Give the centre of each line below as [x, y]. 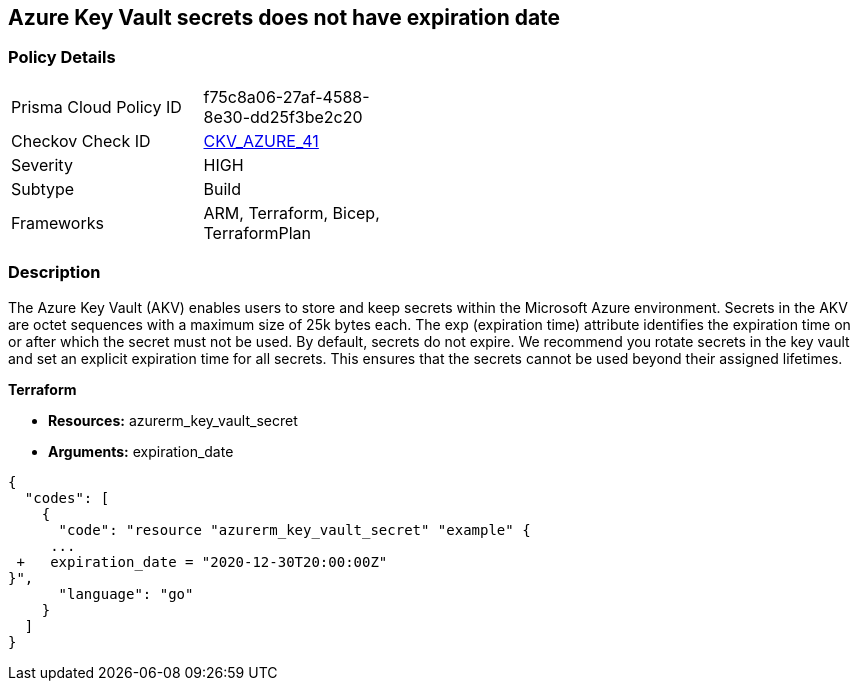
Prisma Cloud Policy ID [96, 106]
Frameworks [57, 222]
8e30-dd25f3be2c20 [283, 116]
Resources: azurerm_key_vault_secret [173, 420]
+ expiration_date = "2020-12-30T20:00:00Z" [202, 561]
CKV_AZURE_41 [261, 140]
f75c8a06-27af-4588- [286, 96]
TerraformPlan [257, 232]
